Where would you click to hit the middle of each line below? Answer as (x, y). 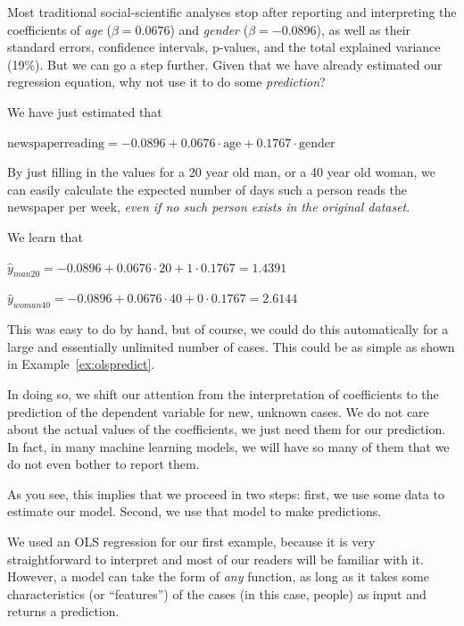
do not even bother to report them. (104, 464)
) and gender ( (209, 29)
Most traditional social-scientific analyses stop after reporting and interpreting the (232, 12)
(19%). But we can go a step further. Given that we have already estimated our (225, 64)
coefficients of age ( (59, 29)
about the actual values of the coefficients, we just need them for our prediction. (227, 429)
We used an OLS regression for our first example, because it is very (191, 542)
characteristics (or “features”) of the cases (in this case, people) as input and (217, 593)
